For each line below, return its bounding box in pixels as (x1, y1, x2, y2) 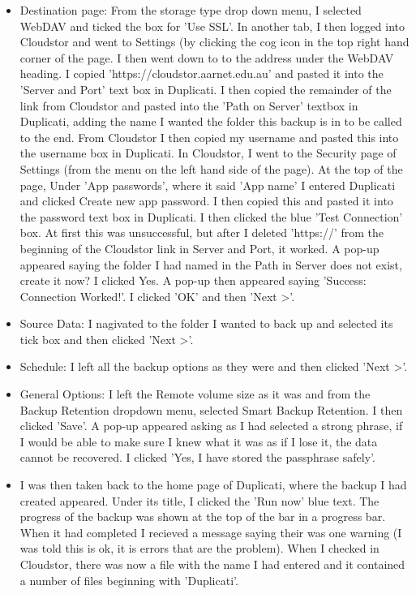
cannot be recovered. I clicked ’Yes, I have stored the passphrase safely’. (19, 449, 375, 466)
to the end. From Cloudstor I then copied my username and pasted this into (19, 128, 399, 145)
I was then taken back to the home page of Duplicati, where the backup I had (19, 476, 407, 493)
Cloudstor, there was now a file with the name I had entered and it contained (19, 556, 405, 572)
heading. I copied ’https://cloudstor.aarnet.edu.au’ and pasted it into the (19, 65, 384, 82)
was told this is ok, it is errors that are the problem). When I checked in (19, 540, 380, 557)
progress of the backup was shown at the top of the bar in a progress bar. (19, 508, 386, 525)
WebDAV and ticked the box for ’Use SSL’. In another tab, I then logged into (19, 17, 405, 34)
